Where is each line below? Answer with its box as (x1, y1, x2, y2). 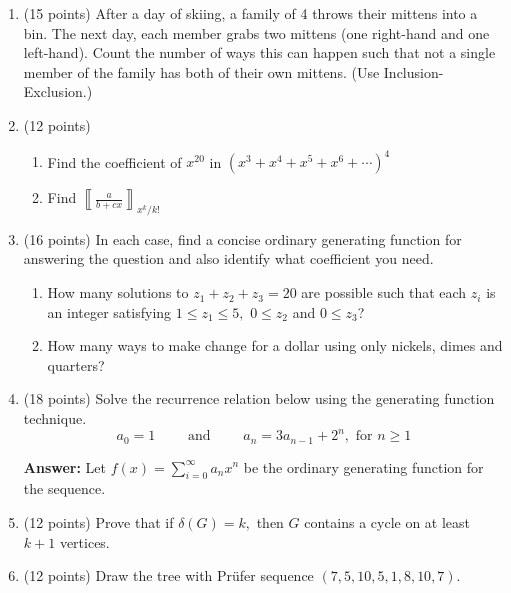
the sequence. (23, 478, 106, 499)
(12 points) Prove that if (23, 511, 174, 532)
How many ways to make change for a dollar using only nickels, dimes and (47, 335, 503, 356)
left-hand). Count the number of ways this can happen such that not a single (23, 42, 496, 63)
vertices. (59, 531, 110, 552)
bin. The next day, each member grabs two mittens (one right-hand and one (23, 22, 490, 43)
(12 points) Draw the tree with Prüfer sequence (23, 565, 314, 586)
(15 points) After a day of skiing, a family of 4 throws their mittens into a (23, 3, 478, 23)
